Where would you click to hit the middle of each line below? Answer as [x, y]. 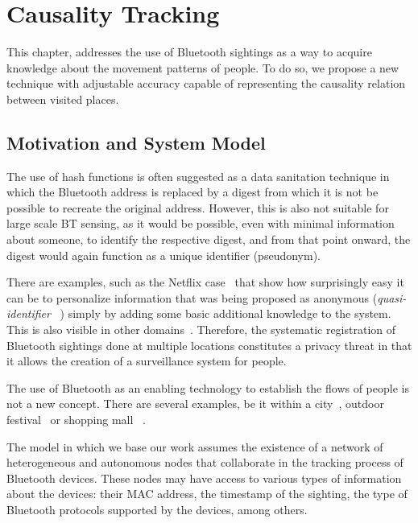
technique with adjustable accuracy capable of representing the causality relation [206, 83]
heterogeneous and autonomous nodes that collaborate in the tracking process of [205, 462]
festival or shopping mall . [76, 420]
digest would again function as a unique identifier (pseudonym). [163, 255]
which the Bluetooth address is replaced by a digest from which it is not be [192, 192]
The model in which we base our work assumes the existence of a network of [195, 446]
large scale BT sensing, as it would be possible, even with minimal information [201, 223]
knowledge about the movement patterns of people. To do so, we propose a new [203, 67]
